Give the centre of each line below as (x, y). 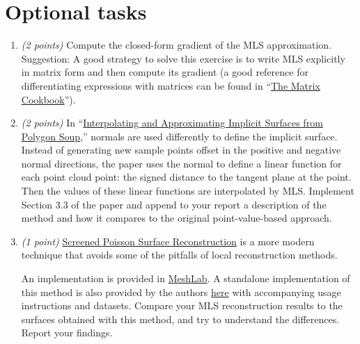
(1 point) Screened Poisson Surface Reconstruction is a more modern (168, 241)
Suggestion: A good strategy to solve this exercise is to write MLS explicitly (183, 58)
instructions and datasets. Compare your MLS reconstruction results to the (182, 305)
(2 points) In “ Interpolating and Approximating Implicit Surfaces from (172, 123)
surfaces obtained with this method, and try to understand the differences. (180, 319)
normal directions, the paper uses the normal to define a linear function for (181, 163)
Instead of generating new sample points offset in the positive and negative (181, 150)
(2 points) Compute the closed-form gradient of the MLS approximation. (176, 45)
